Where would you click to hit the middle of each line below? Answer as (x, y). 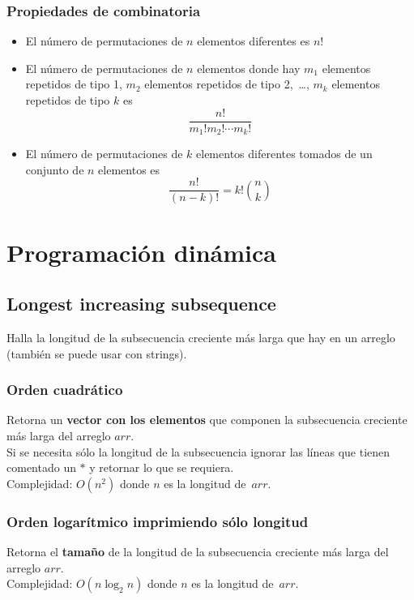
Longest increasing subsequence (141, 304)
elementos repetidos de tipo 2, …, (227, 84)
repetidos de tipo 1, (74, 84)
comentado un (41, 467)
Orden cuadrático (65, 390)
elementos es (129, 169)
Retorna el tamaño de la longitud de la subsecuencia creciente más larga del (198, 551)
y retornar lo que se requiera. (162, 467)
